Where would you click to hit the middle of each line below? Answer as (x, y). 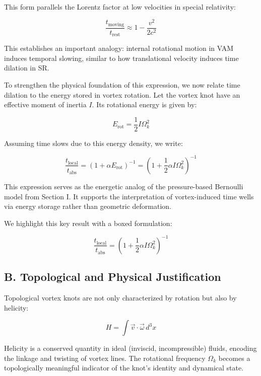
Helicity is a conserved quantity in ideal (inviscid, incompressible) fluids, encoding (130, 348)
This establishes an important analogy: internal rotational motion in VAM (119, 48)
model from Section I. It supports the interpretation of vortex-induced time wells (129, 196)
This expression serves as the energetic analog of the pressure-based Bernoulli (124, 186)
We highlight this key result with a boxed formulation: (88, 223)
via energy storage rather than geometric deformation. (88, 206)
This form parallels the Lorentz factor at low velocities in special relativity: (120, 7)
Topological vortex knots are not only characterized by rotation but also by (120, 297)
